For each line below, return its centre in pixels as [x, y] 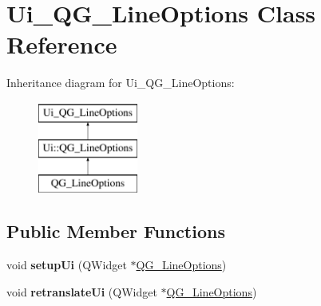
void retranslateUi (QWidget [82, 291]
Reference [62, 44]
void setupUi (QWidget [67, 265]
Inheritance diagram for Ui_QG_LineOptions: [121, 83]
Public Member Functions [116, 231]
